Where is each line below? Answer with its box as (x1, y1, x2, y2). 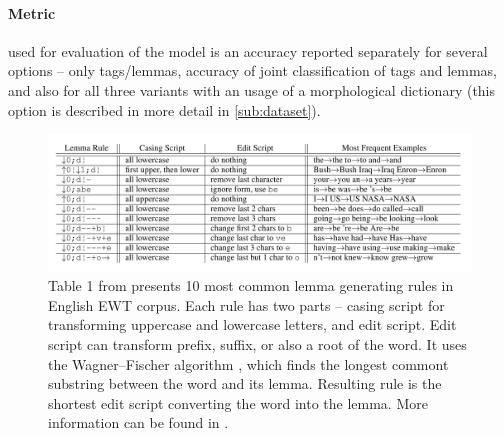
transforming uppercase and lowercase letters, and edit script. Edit (48, 314, 457, 335)
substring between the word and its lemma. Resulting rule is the (48, 373, 442, 394)
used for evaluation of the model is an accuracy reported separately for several (8, 40, 488, 61)
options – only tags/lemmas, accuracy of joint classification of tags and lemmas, (8, 60, 497, 81)
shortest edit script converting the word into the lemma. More (48, 392, 428, 413)
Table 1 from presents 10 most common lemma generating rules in (48, 275, 454, 296)
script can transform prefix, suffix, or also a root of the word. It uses (48, 334, 467, 355)
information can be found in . (48, 412, 229, 433)
